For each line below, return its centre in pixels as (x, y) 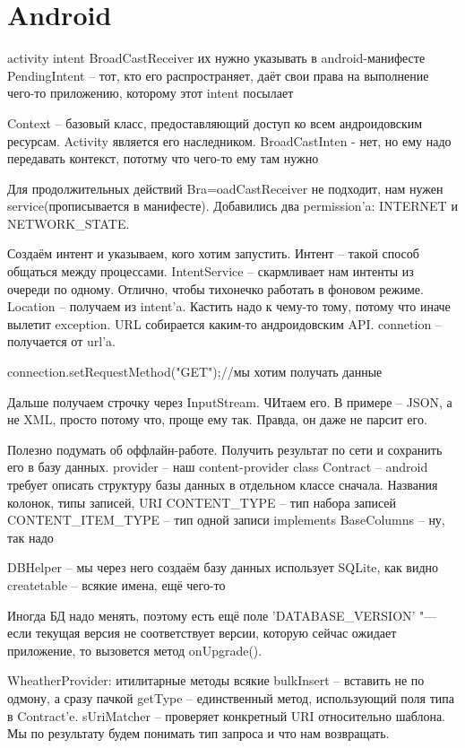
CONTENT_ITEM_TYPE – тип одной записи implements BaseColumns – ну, (226, 520)
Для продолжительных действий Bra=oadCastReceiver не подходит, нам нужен (225, 188)
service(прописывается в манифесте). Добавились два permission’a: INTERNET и (232, 206)
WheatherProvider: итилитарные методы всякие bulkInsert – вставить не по (216, 680)
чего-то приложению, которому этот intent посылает (151, 93)
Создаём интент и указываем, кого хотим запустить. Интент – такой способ (213, 253)
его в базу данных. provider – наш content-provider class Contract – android (218, 467)
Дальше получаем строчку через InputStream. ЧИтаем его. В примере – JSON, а (230, 401)
